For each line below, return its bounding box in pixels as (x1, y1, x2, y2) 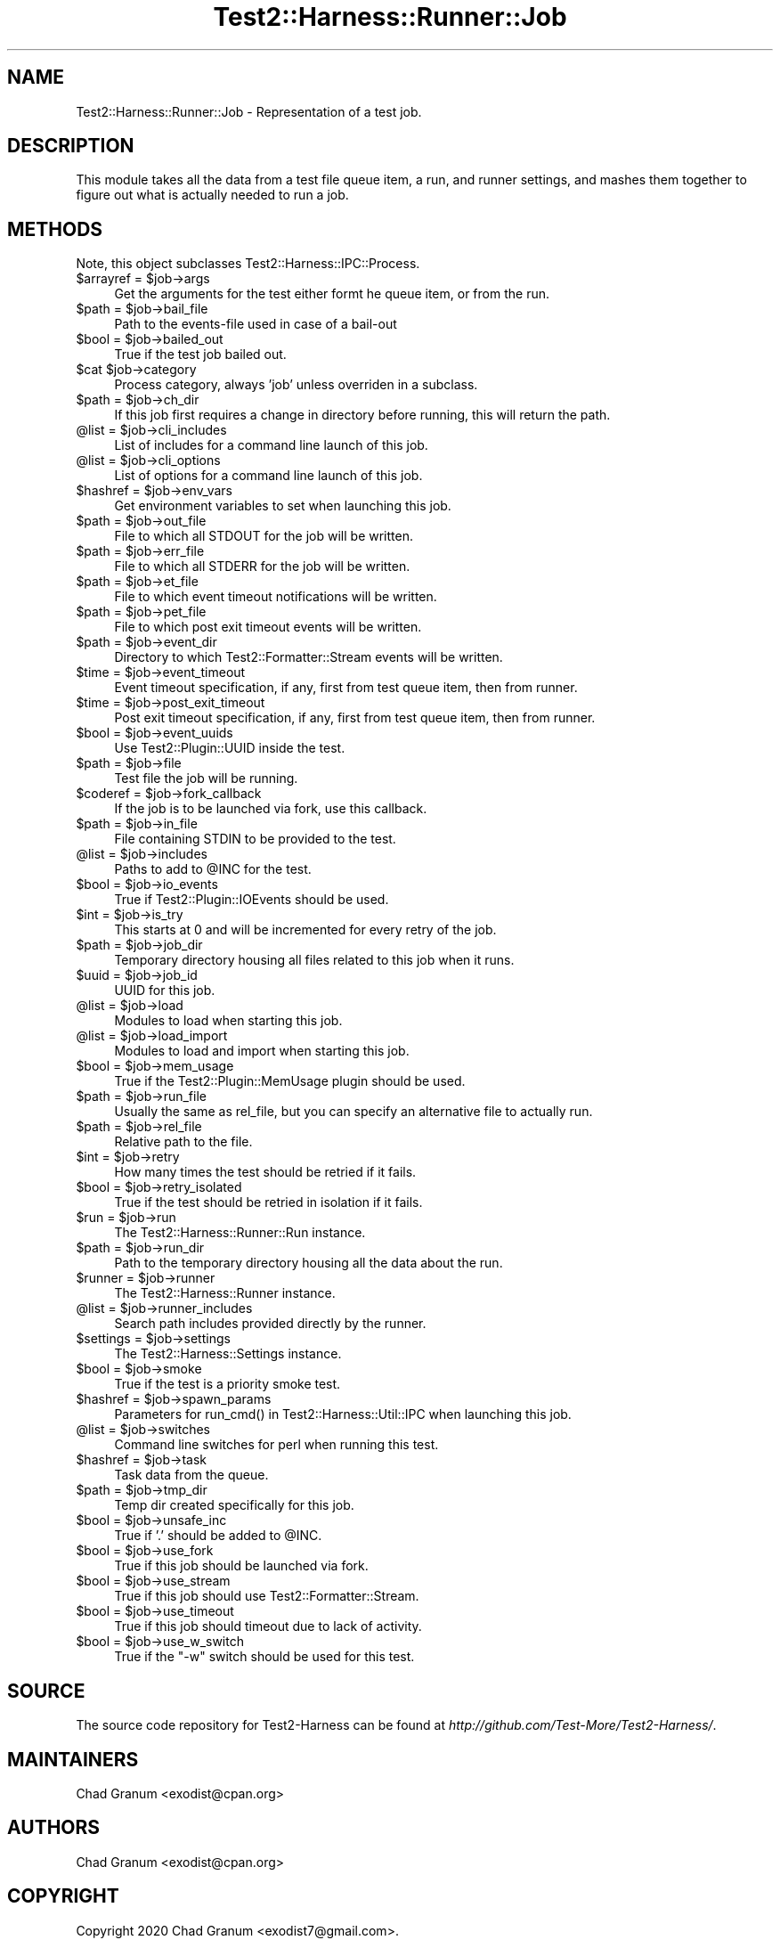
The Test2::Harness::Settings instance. (114, 1346, 342, 1362)
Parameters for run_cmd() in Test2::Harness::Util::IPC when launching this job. (114, 1406, 572, 1422)
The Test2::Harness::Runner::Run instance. (114, 1225, 366, 1241)
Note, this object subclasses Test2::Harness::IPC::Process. (76, 256, 420, 272)
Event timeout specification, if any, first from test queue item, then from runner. (114, 680, 578, 696)
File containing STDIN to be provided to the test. (114, 831, 396, 847)
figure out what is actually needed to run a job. (76, 187, 349, 203)
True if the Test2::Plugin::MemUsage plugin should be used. (114, 1073, 466, 1089)
